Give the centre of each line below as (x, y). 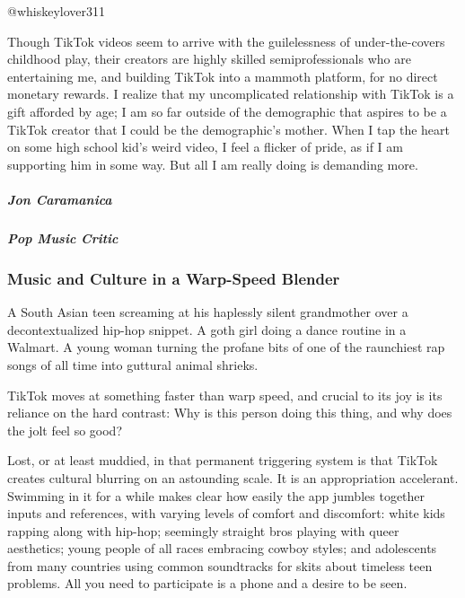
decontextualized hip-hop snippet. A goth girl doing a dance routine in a (207, 329)
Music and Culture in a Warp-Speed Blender (174, 278)
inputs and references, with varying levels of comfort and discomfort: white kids (226, 513)
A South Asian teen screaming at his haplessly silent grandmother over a (208, 312)
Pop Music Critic (63, 237)
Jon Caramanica (60, 199)
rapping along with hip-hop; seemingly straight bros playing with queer (203, 530)
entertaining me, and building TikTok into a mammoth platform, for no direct (223, 76)
